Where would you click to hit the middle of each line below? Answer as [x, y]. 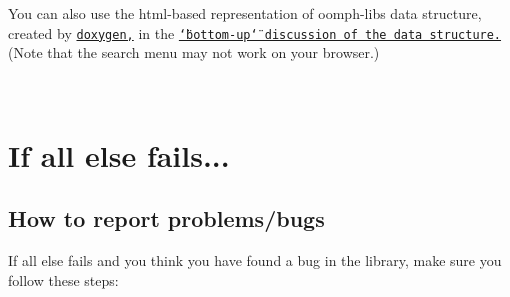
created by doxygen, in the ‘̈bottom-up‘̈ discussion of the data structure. [255, 32]
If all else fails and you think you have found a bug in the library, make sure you [255, 260]
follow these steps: [63, 279]
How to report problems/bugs [166, 218]
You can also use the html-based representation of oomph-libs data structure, [245, 13]
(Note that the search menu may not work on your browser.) [194, 52]
